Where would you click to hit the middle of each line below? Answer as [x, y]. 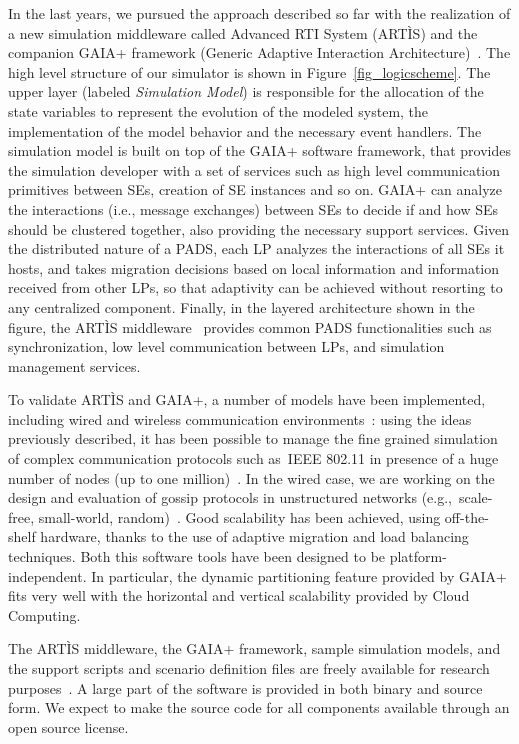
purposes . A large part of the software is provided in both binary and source [245, 687]
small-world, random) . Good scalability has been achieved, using [239, 516]
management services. [74, 365]
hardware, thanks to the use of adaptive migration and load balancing [254, 536]
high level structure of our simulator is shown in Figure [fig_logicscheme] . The [249, 71]
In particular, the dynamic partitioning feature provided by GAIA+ [299, 575]
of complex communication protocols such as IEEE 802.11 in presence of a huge [253, 458]
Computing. [44, 614]
